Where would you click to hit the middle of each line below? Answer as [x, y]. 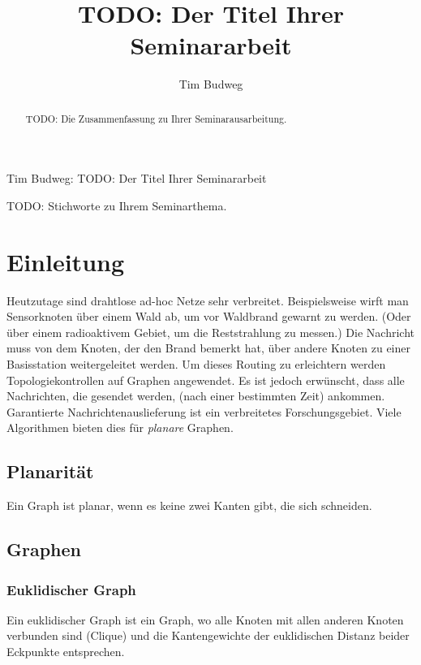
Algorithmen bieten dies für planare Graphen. [120, 427]
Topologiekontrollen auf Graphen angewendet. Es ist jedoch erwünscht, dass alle [206, 380]
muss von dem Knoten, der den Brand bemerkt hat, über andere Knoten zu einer [208, 348]
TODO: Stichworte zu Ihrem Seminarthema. [117, 205]
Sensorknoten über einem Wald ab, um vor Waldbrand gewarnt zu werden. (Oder [209, 316]
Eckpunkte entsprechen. [66, 651]
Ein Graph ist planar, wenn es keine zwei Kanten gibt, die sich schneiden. [189, 505]
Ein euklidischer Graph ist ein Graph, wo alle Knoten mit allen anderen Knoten [205, 619]
